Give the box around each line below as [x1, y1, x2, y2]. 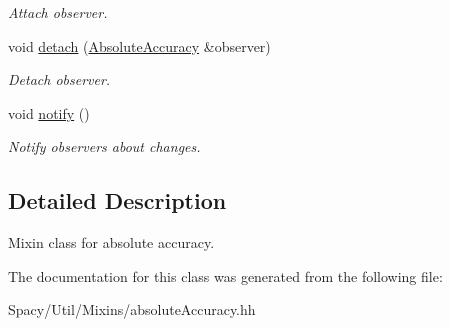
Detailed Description [8, 185, 227, 216]
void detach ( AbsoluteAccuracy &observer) [8, 35, 271, 56]
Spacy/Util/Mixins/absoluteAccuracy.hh [8, 299, 256, 320]
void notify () [8, 102, 90, 123]
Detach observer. [8, 69, 111, 90]
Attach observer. [8, 2, 108, 22]
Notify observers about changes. [8, 136, 201, 157]
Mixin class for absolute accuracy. [8, 232, 215, 253]
